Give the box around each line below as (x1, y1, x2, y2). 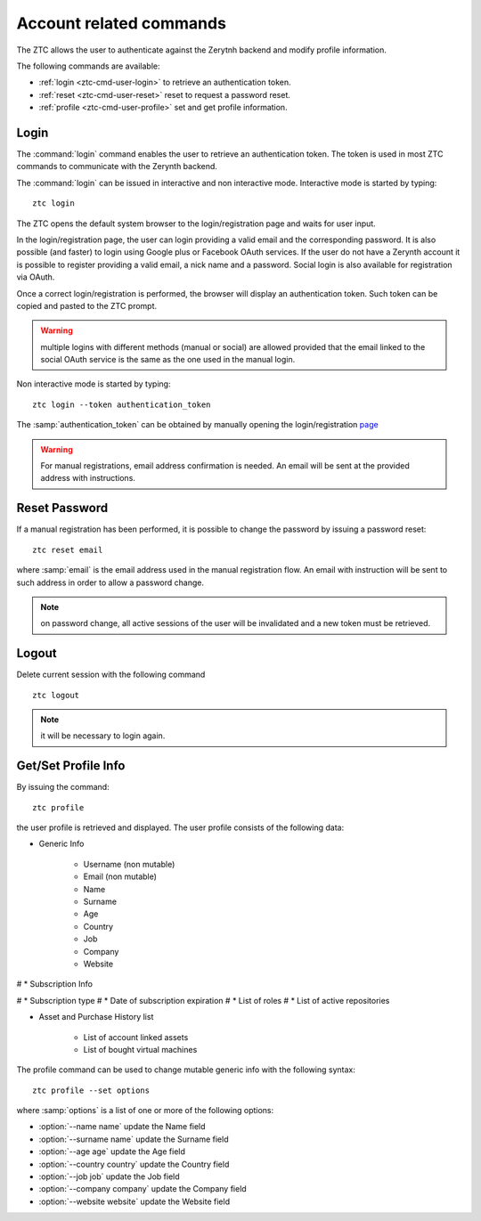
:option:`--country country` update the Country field (38, 1159, 230, 1169)
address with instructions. (40, 473, 135, 484)
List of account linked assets (83, 1031, 189, 1042)
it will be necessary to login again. (40, 730, 166, 741)
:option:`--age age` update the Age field (38, 1146, 186, 1157)
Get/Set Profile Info (16, 758, 126, 774)
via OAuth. (16, 272, 55, 282)
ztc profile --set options (32, 1085, 151, 1095)
